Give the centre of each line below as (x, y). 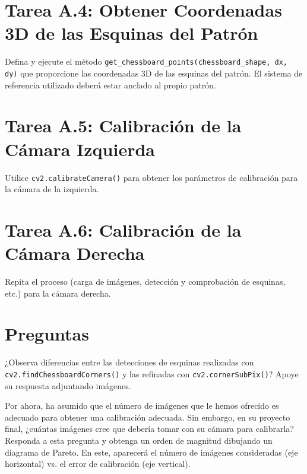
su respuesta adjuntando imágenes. (68, 385)
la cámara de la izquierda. (52, 189)
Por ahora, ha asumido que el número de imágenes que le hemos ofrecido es (142, 405)
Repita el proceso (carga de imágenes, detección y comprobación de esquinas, (145, 281)
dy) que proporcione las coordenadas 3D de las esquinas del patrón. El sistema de (154, 73)
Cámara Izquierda (80, 149)
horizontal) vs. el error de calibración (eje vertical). (98, 464)
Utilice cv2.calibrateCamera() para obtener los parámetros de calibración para (151, 177)
